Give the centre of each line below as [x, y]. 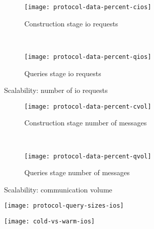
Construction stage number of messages [86, 123]
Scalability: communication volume [58, 189]
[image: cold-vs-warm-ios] [49, 222]
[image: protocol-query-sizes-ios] [64, 206]
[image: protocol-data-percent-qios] [88, 57]
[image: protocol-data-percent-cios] [88, 7]
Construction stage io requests [71, 23]
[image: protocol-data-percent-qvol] [88, 156]
